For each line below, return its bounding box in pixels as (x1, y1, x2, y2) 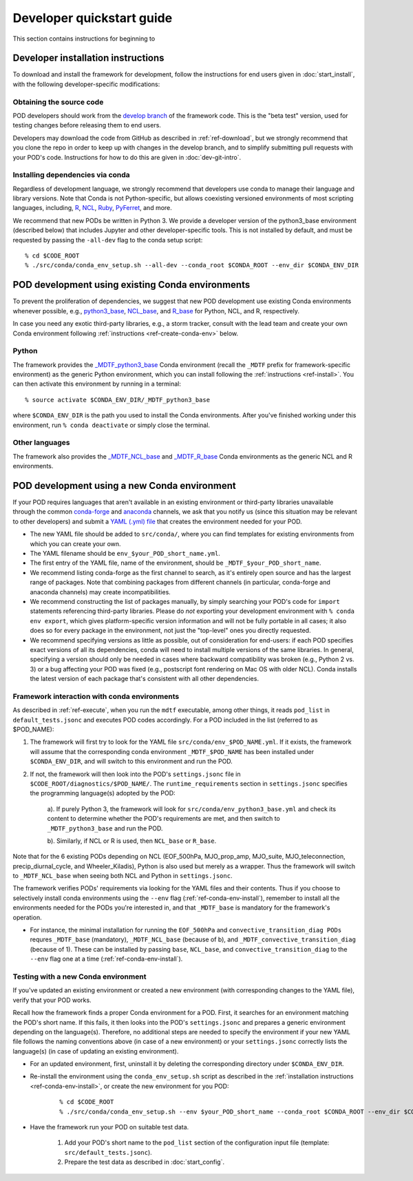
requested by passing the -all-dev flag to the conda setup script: (12, 236, 203, 244)
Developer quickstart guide (12, 10, 173, 25)
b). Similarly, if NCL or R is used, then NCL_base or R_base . (47, 837, 217, 845)
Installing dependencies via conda (12, 170, 130, 180)
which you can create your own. (30, 539, 121, 547)
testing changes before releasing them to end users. (12, 121, 162, 129)
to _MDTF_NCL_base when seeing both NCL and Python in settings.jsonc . (12, 872, 233, 880)
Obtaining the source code (12, 97, 104, 107)
